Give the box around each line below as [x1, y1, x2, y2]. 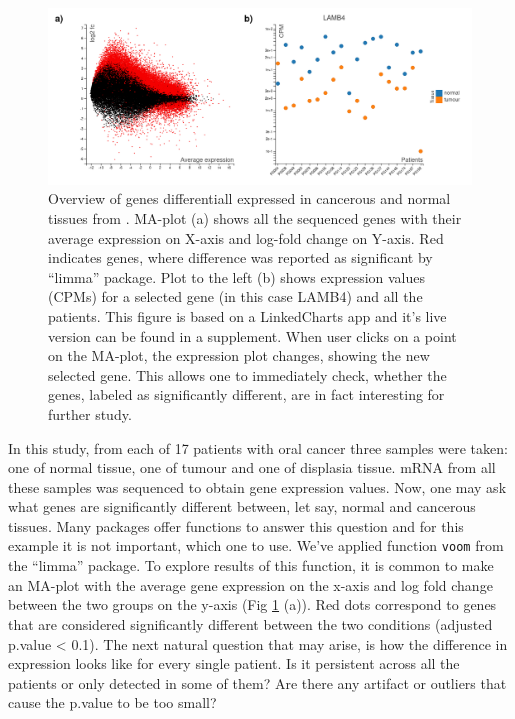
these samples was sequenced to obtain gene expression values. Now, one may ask [8, 476, 507, 497]
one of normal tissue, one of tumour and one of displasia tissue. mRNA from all [8, 457, 496, 478]
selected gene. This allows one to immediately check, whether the [48, 364, 447, 385]
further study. [48, 403, 132, 424]
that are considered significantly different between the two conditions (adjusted [8, 613, 493, 634]
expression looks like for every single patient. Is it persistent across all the [8, 653, 460, 674]
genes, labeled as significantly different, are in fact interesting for [48, 384, 445, 405]
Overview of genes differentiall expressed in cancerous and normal [48, 188, 451, 209]
